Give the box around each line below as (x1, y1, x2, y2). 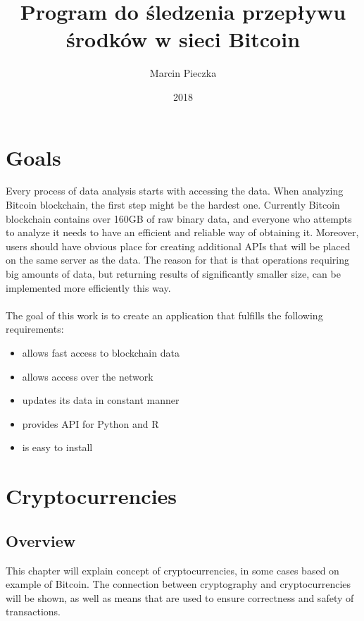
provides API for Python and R (22, 416, 159, 431)
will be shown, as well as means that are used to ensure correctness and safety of (6, 590, 354, 605)
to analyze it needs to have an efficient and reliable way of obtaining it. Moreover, (6, 225, 359, 240)
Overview (6, 529, 76, 551)
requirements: (6, 321, 64, 336)
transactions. (6, 604, 61, 619)
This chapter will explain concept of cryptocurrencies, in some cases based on (6, 562, 339, 577)
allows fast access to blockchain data (22, 345, 180, 359)
